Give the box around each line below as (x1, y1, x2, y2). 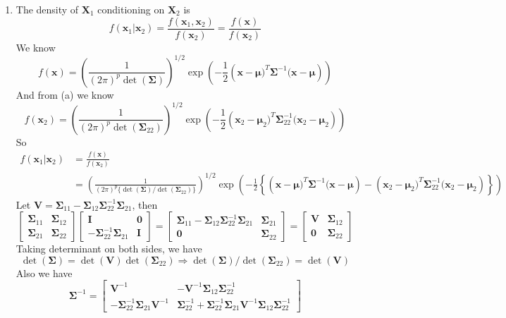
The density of (16, 2, 79, 16)
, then (132, 197, 158, 212)
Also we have (16, 265, 73, 280)
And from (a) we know (16, 87, 114, 102)
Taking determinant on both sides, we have (16, 241, 202, 256)
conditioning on (97, 2, 165, 16)
